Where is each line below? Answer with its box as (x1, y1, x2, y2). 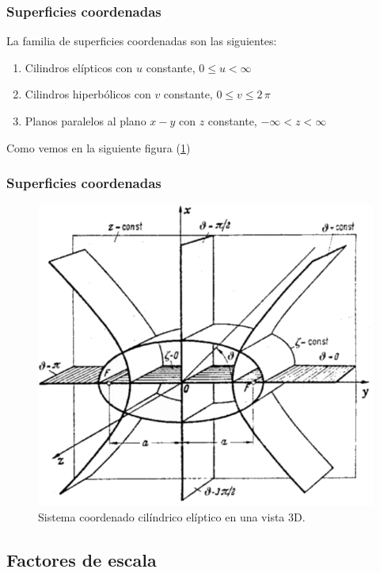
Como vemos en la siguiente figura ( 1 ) (6, 139, 191, 156)
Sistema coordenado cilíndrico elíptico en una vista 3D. (38, 508, 306, 525)
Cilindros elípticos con (25, 59, 133, 75)
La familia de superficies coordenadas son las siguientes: (6, 33, 277, 49)
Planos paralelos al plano (25, 113, 146, 129)
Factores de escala (6, 547, 157, 571)
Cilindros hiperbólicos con (25, 86, 151, 102)
